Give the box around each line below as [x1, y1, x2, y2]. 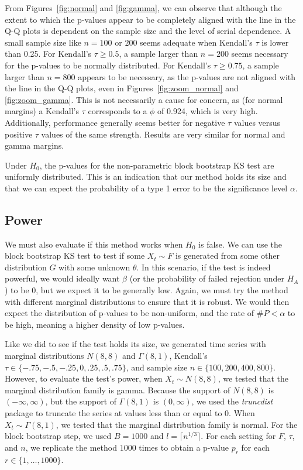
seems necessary [231, 47, 288, 60]
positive [5, 128, 33, 140]
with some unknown [58, 260, 130, 273]
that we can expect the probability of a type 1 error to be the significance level [5, 181, 288, 194]
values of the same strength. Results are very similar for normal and [41, 128, 285, 140]
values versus [233, 116, 281, 128]
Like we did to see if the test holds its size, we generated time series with [5, 338, 266, 350]
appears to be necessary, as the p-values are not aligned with [78, 70, 296, 83]
